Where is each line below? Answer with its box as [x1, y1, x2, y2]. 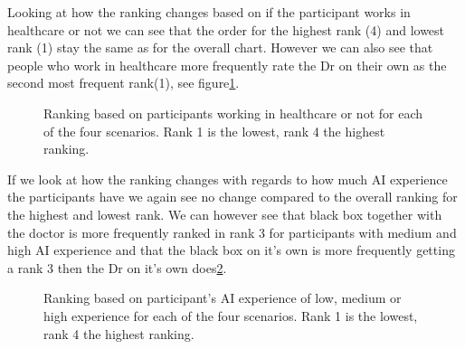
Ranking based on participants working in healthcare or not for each [43, 103, 423, 122]
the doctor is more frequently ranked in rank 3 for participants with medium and [7, 222, 457, 241]
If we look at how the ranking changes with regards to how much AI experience [7, 169, 448, 188]
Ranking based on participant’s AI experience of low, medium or [43, 288, 402, 307]
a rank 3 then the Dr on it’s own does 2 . [7, 258, 227, 277]
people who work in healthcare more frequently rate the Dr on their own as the [7, 55, 447, 74]
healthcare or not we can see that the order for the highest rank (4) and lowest [7, 20, 445, 39]
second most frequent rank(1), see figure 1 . [7, 73, 240, 92]
